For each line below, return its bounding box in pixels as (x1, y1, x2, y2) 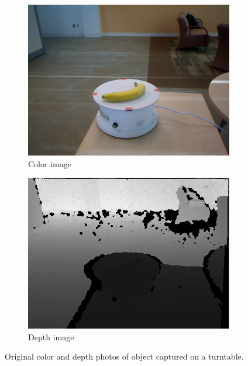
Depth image (28, 330, 74, 343)
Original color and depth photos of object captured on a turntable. (5, 350, 244, 362)
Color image (28, 157, 71, 170)
